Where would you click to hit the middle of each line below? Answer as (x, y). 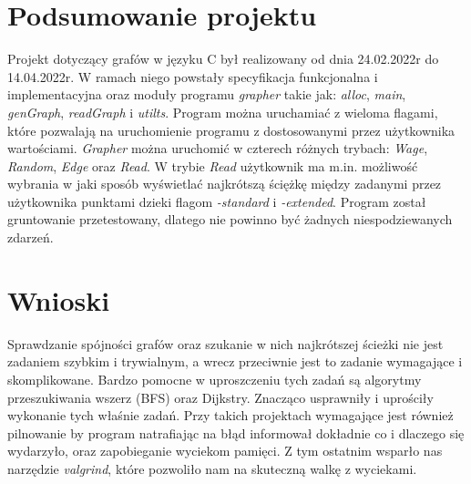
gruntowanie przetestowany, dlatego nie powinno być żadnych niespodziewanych (230, 219)
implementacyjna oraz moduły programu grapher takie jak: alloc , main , (207, 94)
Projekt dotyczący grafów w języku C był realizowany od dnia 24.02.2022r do (223, 59)
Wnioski (59, 299)
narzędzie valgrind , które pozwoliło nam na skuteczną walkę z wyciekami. (212, 468)
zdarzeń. (31, 237)
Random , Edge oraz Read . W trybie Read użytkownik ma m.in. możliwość (213, 165)
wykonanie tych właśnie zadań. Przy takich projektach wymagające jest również (230, 415)
